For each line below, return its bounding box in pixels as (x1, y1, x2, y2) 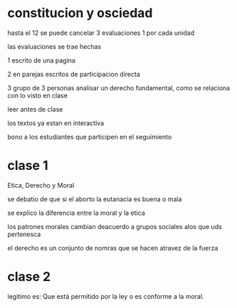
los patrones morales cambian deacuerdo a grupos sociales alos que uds (7, 222, 222, 230)
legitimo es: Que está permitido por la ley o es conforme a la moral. (7, 292, 204, 300)
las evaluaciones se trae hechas (7, 42, 102, 51)
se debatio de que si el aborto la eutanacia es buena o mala (7, 194, 182, 203)
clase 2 (7, 269, 51, 285)
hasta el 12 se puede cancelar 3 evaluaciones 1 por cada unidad (7, 28, 195, 37)
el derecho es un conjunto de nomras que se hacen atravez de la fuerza (7, 243, 218, 252)
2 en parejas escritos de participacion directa (7, 70, 141, 78)
